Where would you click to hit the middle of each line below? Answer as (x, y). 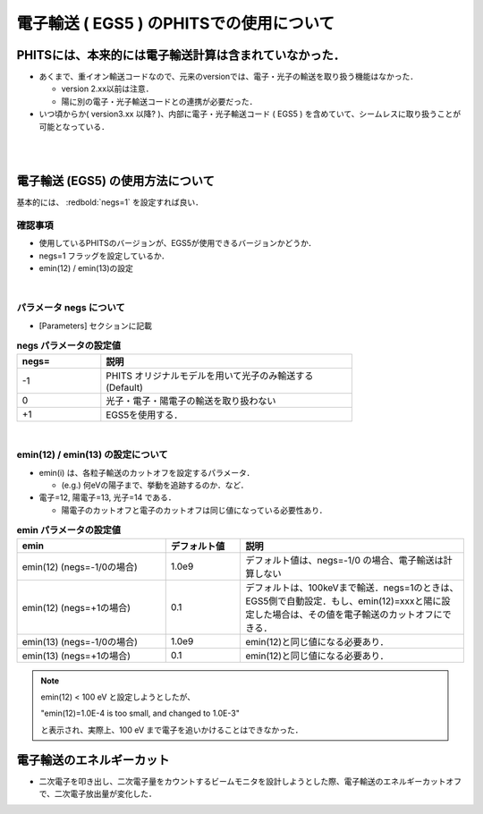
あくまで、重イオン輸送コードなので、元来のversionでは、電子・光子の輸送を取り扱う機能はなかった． (229, 77)
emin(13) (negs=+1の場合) (76, 656)
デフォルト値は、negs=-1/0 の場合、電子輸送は (345, 560)
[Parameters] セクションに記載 (95, 326)
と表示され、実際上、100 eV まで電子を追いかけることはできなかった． (172, 730)
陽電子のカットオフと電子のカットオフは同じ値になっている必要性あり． (194, 510)
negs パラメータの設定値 (68, 346)
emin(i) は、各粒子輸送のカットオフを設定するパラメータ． (147, 472)
